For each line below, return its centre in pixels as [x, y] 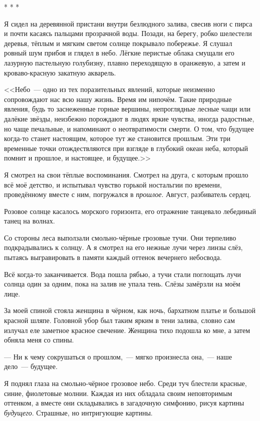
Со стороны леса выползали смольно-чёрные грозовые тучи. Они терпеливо [120, 237]
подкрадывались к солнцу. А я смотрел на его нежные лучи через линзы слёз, [123, 247]
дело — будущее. [31, 366]
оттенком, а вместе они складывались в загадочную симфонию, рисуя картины [124, 403]
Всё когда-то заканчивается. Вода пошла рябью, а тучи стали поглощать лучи [122, 274]
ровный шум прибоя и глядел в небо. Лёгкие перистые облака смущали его [119, 53]
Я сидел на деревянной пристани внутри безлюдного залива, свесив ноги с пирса [128, 23]
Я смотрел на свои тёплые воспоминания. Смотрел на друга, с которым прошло [126, 174]
